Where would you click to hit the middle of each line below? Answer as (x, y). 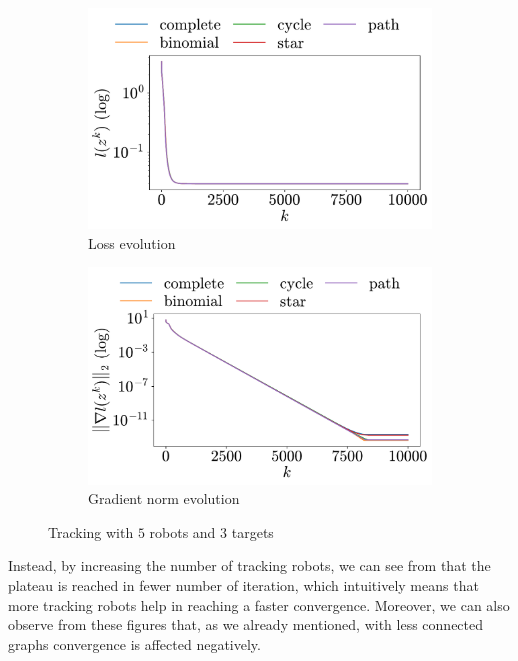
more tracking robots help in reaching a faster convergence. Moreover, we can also (259, 604)
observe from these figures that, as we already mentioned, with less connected (246, 624)
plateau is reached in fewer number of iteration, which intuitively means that (243, 584)
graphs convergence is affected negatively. (134, 643)
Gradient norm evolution (164, 498)
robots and (182, 531)
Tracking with (91, 531)
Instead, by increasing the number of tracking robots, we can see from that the (249, 565)
